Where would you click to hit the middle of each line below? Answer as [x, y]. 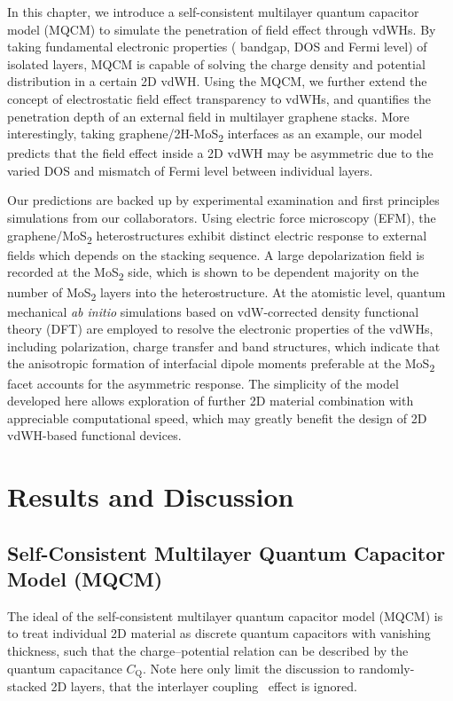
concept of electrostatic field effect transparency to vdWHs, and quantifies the [219, 98]
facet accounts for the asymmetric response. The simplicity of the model [203, 383]
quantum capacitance [65, 668]
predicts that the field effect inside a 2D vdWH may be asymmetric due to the [220, 153]
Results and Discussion [151, 496]
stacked [27, 686]
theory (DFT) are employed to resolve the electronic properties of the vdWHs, [220, 329]
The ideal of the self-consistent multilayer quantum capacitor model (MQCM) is [225, 615]
